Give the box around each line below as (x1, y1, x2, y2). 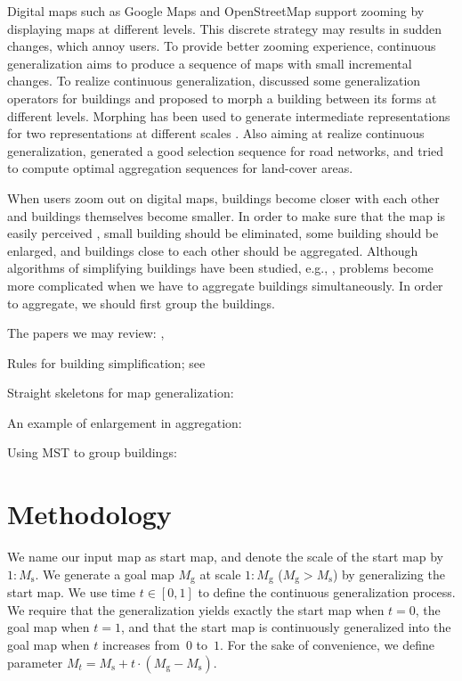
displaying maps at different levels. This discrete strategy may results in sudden (7, 19, 442, 37)
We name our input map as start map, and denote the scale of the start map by (7, 547, 444, 566)
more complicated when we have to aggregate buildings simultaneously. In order (7, 275, 443, 294)
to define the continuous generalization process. (198, 583, 456, 602)
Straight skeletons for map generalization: (7, 383, 234, 402)
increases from (101, 636, 180, 654)
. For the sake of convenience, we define (220, 636, 434, 654)
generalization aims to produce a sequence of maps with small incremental (7, 53, 412, 72)
